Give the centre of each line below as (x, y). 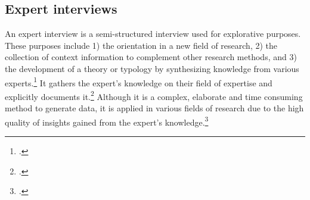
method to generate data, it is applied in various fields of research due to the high (154, 108)
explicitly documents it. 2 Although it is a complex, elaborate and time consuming (154, 95)
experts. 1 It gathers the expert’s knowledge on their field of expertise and (139, 82)
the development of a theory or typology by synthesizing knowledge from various (152, 68)
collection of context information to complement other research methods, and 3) (151, 57)
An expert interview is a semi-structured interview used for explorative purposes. (153, 34)
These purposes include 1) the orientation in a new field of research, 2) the (141, 45)
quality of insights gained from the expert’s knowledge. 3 (107, 121)
